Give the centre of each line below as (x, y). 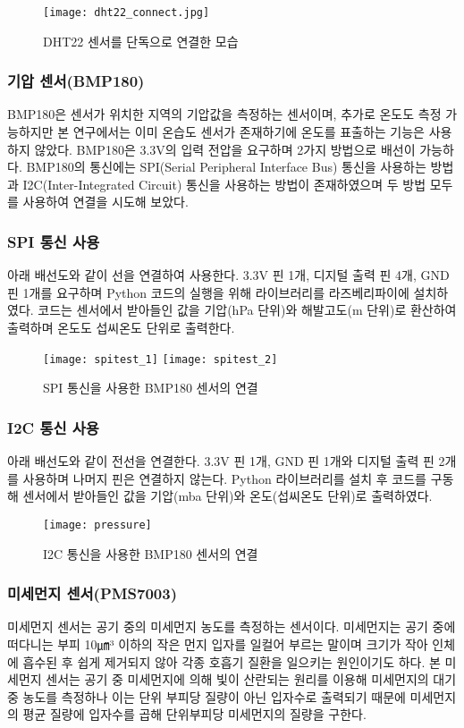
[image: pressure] (97, 525)
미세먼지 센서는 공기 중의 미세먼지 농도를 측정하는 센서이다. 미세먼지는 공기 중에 (232, 626)
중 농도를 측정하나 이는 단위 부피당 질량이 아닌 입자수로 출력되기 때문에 (207, 696)
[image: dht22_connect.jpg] (127, 13)
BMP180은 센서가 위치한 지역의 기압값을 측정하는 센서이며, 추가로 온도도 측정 (224, 114)
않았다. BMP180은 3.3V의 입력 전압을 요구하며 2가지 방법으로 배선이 (225, 149)
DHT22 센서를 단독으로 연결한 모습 (141, 41)
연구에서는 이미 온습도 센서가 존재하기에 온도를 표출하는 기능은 (249, 132)
